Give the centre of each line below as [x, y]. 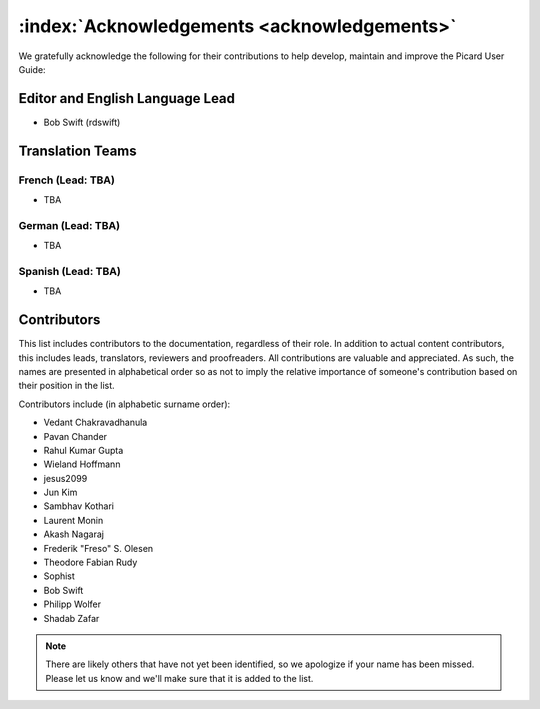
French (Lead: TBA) [66, 180]
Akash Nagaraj [74, 534]
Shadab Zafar [71, 618]
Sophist [59, 576]
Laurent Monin [73, 520]
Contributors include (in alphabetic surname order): [124, 404]
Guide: [32, 69]
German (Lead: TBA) [69, 225]
